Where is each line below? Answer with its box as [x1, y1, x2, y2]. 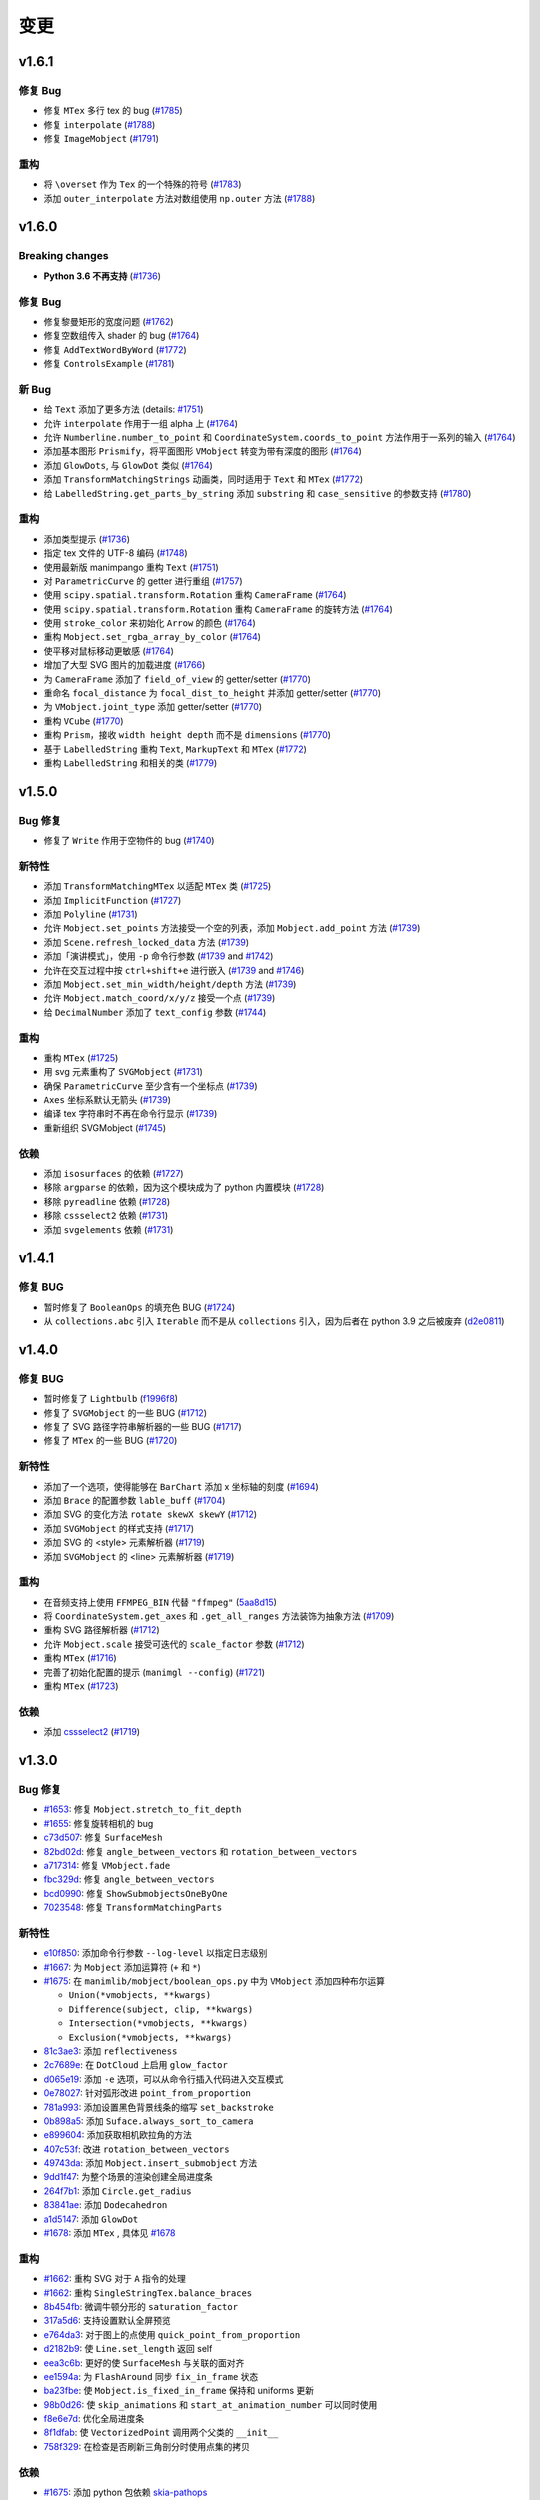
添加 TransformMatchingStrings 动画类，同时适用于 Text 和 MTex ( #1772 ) [43, 473, 364, 485]
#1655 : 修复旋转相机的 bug [43, 1817, 154, 1829]
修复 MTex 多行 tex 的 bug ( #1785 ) [43, 105, 184, 117]
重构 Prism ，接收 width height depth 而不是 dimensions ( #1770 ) [43, 729, 332, 741]
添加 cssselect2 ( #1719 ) [43, 1726, 140, 1738]
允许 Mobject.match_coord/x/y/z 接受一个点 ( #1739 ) [43, 992, 276, 1004]
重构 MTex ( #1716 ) [43, 1652, 117, 1664]
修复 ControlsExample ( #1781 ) [43, 358, 175, 370]
